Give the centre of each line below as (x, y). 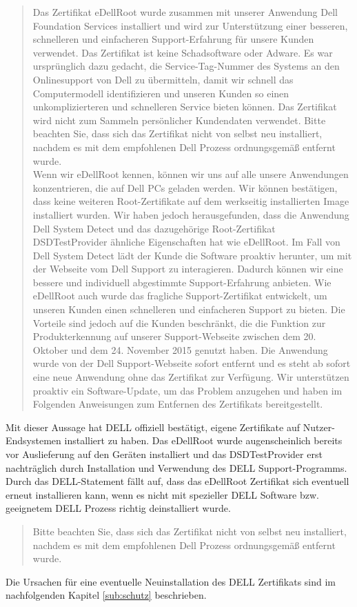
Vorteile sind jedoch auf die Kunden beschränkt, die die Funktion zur (179, 322)
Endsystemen (33, 440)
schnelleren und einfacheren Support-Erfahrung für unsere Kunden (173, 39)
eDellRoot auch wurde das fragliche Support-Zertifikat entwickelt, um (180, 296)
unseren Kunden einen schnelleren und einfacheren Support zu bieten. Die (189, 309)
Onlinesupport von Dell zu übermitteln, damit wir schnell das (163, 79)
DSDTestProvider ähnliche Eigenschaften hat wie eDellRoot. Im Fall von (186, 242)
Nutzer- (319, 427)
